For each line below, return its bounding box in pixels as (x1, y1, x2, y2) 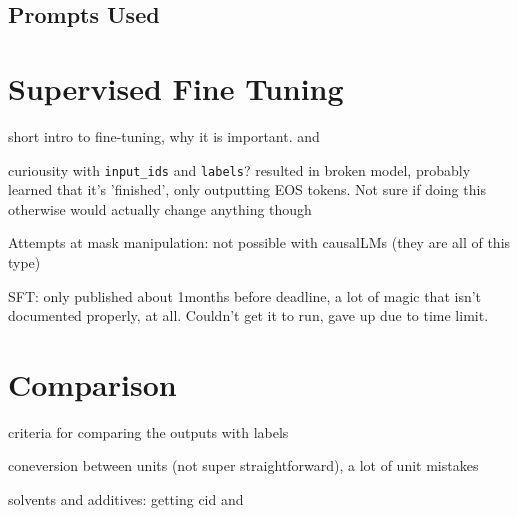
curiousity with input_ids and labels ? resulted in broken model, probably (8, 159, 471, 180)
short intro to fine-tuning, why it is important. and (8, 125, 320, 146)
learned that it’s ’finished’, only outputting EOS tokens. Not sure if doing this (8, 179, 486, 200)
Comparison (8, 363, 177, 404)
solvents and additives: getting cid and (8, 489, 244, 510)
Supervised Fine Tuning (8, 67, 344, 108)
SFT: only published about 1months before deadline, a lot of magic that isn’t (8, 285, 482, 306)
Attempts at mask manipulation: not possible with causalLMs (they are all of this (8, 232, 511, 253)
